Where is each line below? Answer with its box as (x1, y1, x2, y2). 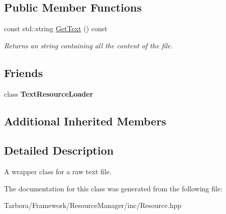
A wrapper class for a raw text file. (4, 166, 111, 177)
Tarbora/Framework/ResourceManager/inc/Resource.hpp (4, 200, 181, 210)
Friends (4, 64, 43, 80)
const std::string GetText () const (4, 23, 107, 34)
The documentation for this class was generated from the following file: (4, 183, 222, 193)
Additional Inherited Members (4, 113, 166, 128)
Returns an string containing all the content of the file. (4, 40, 173, 50)
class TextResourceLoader (4, 88, 93, 99)
